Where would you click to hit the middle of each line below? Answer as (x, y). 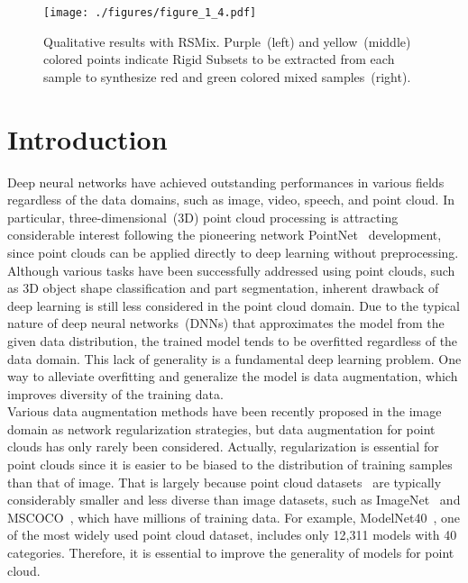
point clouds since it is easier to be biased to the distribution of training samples (230, 465)
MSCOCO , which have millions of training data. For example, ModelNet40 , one (234, 517)
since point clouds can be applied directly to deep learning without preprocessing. (233, 252)
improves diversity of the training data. (115, 393)
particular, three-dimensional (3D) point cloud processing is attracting (203, 217)
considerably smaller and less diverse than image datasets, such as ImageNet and (234, 500)
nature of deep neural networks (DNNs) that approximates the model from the (226, 323)
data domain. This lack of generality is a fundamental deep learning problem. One (234, 358)
